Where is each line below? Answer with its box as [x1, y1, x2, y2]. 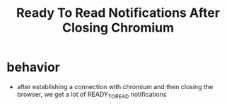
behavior [6, 60, 61, 75]
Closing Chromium [62, 20, 175, 36]
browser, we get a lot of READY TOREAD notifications [16, 90, 167, 100]
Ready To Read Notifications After [16, 5, 221, 21]
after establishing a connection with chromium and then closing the [16, 82, 214, 91]
